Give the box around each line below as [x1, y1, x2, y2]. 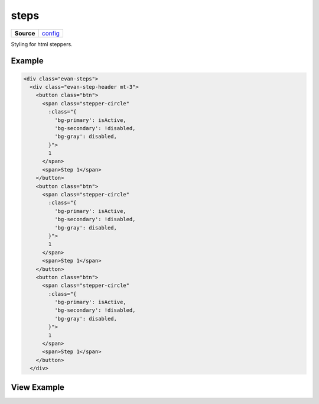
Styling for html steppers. [11, 40, 73, 47]
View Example [11, 382, 65, 392]
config [41, 29, 60, 37]
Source [14, 29, 35, 37]
